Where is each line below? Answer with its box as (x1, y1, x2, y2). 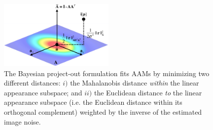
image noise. (4, 116, 41, 127)
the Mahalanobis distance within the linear (70, 78, 199, 88)
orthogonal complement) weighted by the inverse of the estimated (4, 107, 202, 117)
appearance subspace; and (4, 87, 82, 97)
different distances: (4, 78, 61, 88)
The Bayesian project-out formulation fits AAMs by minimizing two (4, 68, 210, 78)
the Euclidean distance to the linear (94, 87, 202, 97)
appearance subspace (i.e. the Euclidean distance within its (4, 97, 182, 107)
